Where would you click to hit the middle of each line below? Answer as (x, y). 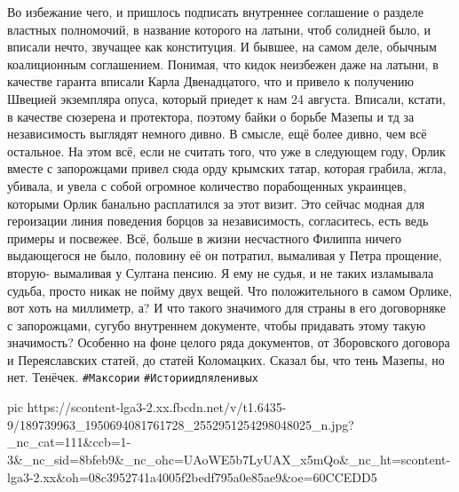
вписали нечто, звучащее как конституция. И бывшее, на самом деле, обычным (222, 47)
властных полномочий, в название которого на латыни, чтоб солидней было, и (219, 29)
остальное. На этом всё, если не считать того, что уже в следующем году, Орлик (226, 151)
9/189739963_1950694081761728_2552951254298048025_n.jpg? (181, 424)
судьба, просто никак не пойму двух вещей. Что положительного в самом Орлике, (230, 290)
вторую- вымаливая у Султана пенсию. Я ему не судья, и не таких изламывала (221, 272)
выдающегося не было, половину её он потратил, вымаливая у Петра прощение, (225, 255)
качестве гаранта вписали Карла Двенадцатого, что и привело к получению (210, 81)
